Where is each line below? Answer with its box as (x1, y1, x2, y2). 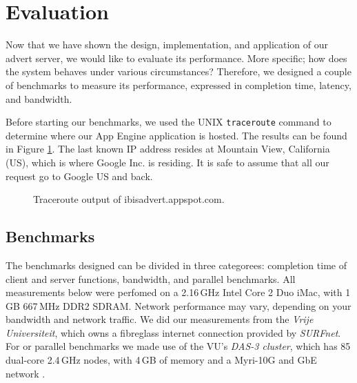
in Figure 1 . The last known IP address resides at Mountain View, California (6, 141, 330, 156)
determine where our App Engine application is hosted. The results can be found (6, 128, 347, 142)
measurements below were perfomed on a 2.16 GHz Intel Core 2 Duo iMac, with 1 (6, 285, 351, 299)
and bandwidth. (6, 91, 72, 106)
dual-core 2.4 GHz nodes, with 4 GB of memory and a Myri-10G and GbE (6, 353, 317, 367)
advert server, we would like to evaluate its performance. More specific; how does (6, 50, 347, 65)
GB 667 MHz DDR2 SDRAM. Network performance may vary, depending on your (6, 298, 351, 313)
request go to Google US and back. (6, 168, 153, 183)
